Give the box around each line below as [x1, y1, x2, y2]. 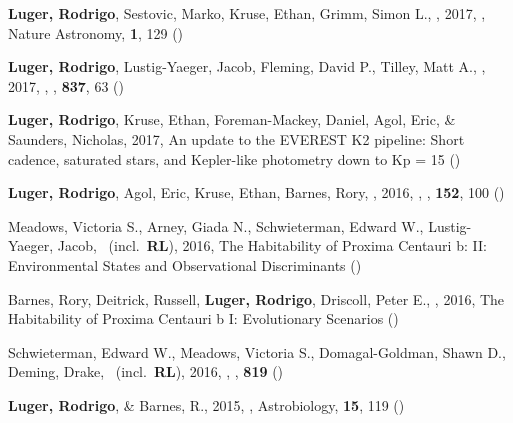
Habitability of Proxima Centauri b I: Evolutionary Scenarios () [8, 308, 399, 329]
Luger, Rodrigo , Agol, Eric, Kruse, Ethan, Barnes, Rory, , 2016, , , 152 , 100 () [8, 182, 505, 203]
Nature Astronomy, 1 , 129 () [8, 22, 184, 43]
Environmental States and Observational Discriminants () [8, 254, 362, 275]
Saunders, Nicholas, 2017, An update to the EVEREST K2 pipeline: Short [8, 128, 465, 149]
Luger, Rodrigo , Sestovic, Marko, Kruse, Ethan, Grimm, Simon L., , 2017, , [8, 3, 486, 23]
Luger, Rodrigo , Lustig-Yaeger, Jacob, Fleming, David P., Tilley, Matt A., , [8, 56, 486, 77]
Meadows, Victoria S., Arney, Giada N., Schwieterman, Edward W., [8, 215, 424, 236]
